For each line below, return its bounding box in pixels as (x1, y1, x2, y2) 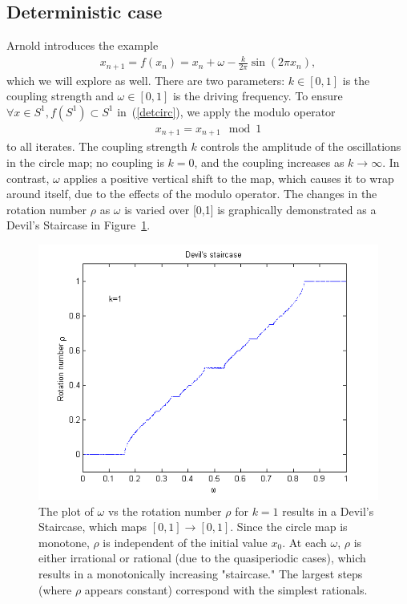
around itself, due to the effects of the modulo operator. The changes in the (6, 185, 377, 202)
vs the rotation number (107, 502, 222, 519)
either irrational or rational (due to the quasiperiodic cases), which (38, 549, 366, 566)
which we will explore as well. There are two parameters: (6, 71, 285, 88)
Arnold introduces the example (6, 37, 159, 54)
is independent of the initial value (103, 533, 268, 550)
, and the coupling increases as (194, 154, 345, 171)
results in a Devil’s (282, 502, 374, 519)
